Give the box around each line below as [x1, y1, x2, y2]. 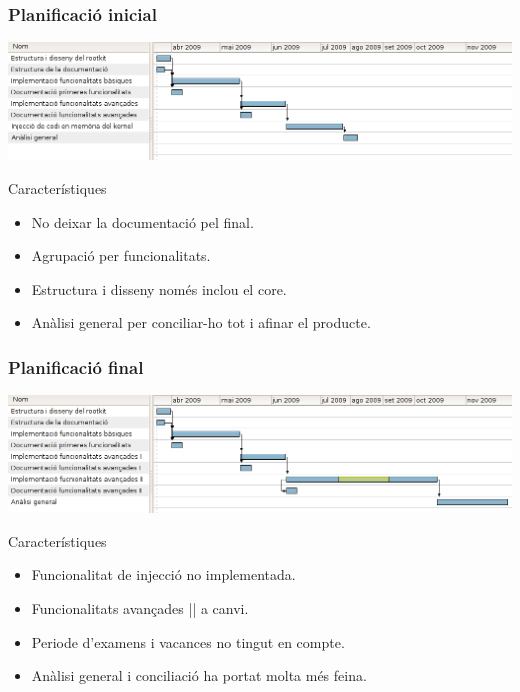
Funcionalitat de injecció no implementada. [31, 564, 296, 585]
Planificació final [8, 354, 144, 379]
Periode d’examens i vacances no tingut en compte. [31, 631, 345, 652]
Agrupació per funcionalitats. [31, 245, 211, 266]
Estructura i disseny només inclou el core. [31, 278, 287, 299]
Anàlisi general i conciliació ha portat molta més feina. [31, 665, 367, 686]
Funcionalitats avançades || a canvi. [31, 597, 249, 618]
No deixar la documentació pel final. [31, 211, 254, 232]
